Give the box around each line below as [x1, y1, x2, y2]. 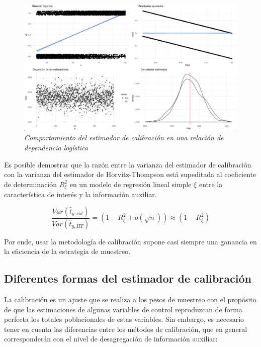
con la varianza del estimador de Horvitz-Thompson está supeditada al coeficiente [4, 169, 256, 180]
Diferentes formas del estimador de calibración [4, 271, 251, 286]
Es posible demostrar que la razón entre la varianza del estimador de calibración [4, 159, 251, 169]
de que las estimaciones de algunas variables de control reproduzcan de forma [4, 304, 242, 314]
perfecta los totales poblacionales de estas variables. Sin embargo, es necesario [4, 314, 244, 324]
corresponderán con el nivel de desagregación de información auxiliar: [4, 333, 218, 344]
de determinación [4, 179, 57, 189]
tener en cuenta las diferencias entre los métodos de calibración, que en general [4, 323, 247, 334]
